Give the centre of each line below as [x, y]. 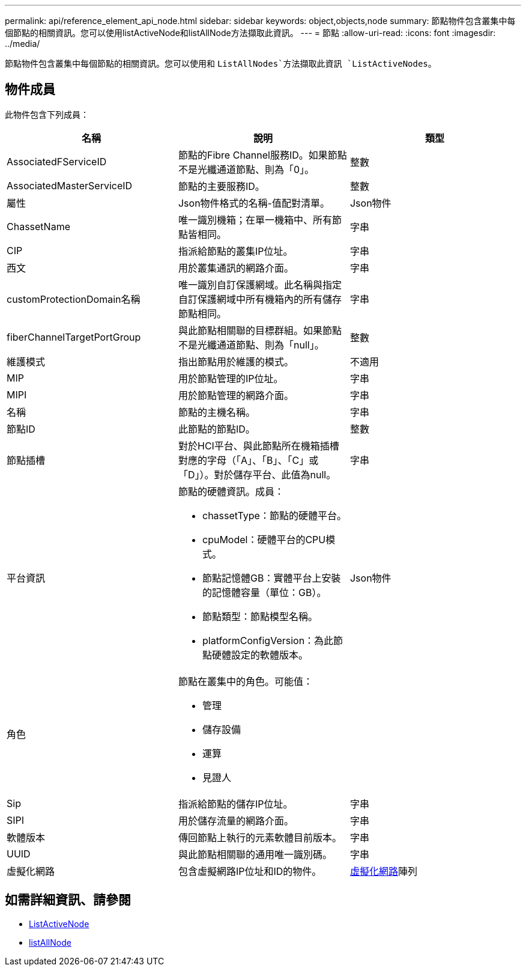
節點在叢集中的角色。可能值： [245, 681]
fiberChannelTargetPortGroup [74, 337]
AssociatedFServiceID [57, 161]
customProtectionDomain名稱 [74, 299]
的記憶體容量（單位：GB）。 [264, 592]
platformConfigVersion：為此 [268, 640]
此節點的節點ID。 [216, 429]
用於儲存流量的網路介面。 [236, 820]
